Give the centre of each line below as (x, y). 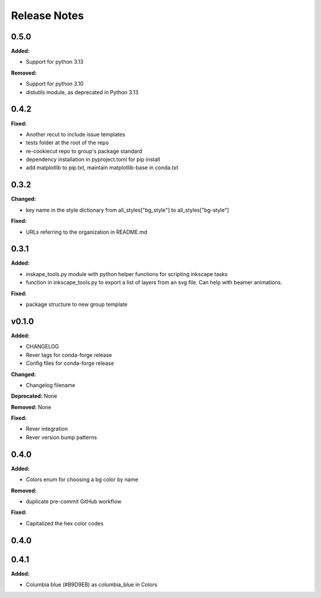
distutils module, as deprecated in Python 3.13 (82, 92)
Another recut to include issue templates (75, 134)
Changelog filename (51, 385)
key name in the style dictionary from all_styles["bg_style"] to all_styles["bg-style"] (128, 210)
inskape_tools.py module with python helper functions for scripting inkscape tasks (127, 274)
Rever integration (47, 429)
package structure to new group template (77, 305)
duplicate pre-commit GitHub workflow (74, 501)
